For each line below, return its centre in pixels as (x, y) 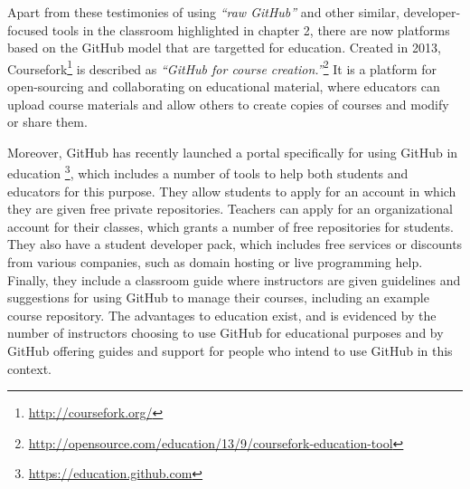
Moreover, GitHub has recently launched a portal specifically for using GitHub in (233, 152)
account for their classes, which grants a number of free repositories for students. (231, 226)
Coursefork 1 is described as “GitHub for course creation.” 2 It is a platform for (222, 67)
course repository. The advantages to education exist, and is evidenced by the (222, 315)
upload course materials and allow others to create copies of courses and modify (228, 104)
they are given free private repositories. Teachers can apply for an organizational (230, 209)
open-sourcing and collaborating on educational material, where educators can (224, 86)
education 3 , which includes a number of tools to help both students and (208, 172)
